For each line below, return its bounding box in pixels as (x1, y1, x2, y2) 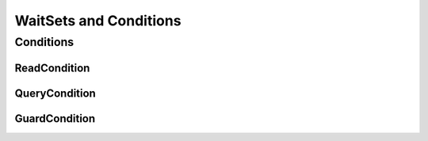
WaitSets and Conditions (14, 12, 182, 29)
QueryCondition (14, 86, 97, 100)
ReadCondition (14, 61, 90, 74)
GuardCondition (14, 112, 96, 125)
